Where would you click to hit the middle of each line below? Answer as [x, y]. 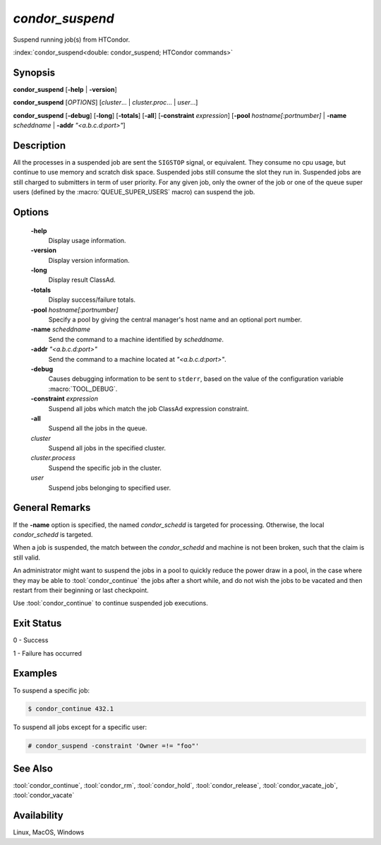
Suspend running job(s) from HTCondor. [72, 40]
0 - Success [31, 640]
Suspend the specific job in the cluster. [105, 468]
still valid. [27, 557]
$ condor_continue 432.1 [71, 709]
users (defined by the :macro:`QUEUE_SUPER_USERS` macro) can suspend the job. [134, 192]
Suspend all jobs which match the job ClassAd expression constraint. [149, 408]
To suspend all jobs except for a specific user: [80, 727]
